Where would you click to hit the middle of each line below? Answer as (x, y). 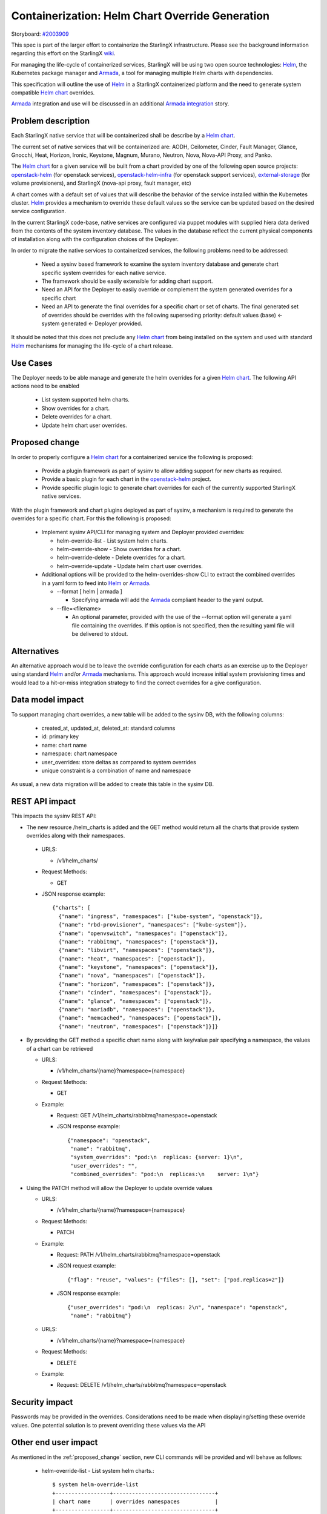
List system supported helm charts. (86, 400)
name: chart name (64, 745)
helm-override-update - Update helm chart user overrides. (130, 566)
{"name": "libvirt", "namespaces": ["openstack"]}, (137, 950)
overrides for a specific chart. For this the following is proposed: (91, 518)
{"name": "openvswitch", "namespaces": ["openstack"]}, (143, 933)
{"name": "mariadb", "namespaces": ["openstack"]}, (137, 1010)
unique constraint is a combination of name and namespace (116, 770)
